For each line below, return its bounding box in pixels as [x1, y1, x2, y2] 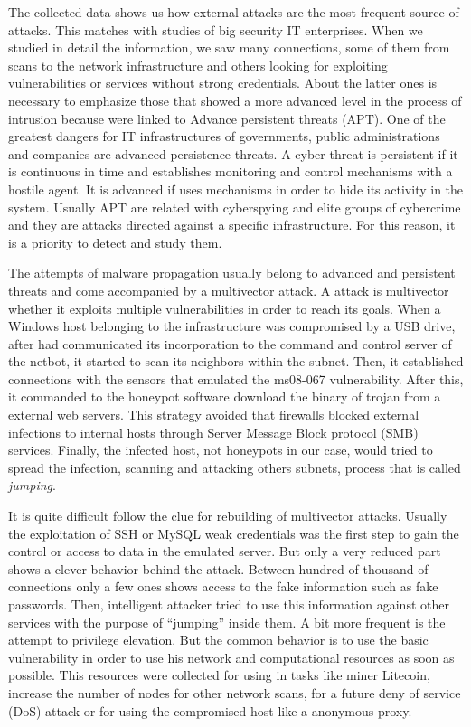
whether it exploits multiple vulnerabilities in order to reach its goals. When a [8, 298, 441, 317]
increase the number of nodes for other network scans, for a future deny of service [8, 683, 461, 702]
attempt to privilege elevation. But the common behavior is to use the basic [8, 630, 429, 649]
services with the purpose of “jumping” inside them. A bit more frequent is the [8, 612, 446, 631]
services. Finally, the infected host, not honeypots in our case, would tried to [8, 440, 433, 459]
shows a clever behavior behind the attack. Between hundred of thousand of [8, 559, 429, 578]
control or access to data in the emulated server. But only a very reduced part [8, 542, 441, 561]
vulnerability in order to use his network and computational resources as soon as [8, 647, 455, 666]
